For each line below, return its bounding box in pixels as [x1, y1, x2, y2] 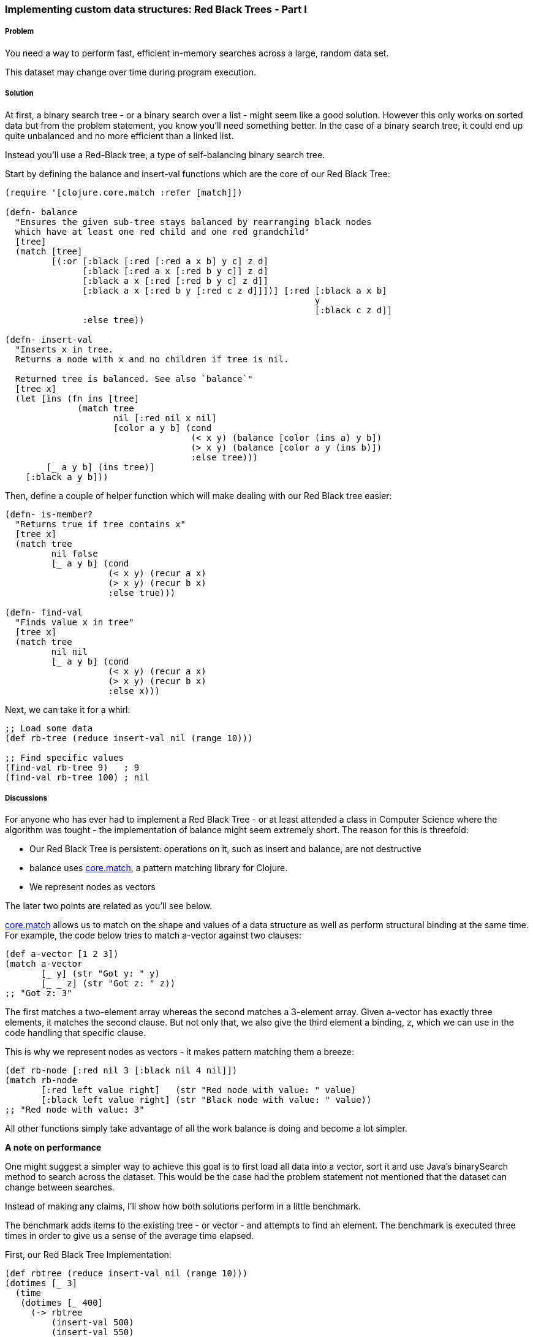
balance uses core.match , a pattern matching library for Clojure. [29, 863, 288, 874]
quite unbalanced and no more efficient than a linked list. [5, 130, 234, 141]
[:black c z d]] [314, 305, 393, 315]
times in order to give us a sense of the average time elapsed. [5, 1230, 254, 1241]
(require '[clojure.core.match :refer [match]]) [5, 187, 243, 197]
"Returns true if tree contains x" [15, 519, 186, 529]
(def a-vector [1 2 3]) [5, 949, 119, 959]
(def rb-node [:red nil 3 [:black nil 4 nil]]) [5, 1065, 238, 1076]
